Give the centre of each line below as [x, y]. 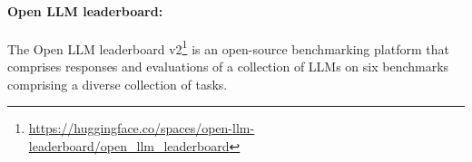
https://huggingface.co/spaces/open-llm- [142, 128]
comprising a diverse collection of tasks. [118, 84]
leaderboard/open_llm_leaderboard [129, 145]
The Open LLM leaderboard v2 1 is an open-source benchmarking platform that [228, 47]
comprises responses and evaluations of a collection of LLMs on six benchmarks [228, 67]
